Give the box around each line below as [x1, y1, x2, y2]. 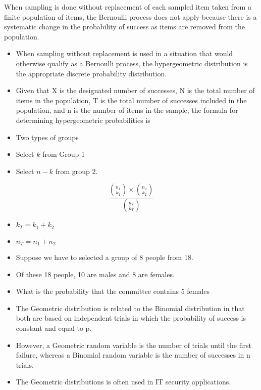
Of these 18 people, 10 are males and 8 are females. [16, 269, 175, 279]
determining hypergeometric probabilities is [16, 114, 150, 125]
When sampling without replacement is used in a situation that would [16, 48, 233, 59]
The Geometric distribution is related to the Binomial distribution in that [16, 302, 245, 313]
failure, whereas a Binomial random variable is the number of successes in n [16, 350, 250, 360]
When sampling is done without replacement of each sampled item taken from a [4, 2, 251, 12]
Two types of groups [16, 132, 79, 142]
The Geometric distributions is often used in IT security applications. [16, 376, 231, 387]
